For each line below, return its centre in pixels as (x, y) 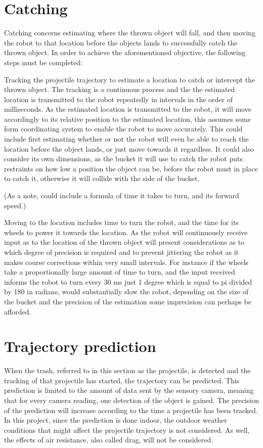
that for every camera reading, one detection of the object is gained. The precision (131, 400)
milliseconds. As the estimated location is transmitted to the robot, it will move (128, 109)
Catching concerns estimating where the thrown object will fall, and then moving (130, 33)
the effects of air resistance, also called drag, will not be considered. (109, 440)
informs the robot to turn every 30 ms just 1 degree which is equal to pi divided (128, 281)
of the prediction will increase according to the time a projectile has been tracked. (131, 410)
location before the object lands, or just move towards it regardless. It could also (129, 148)
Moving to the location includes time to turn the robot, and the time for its (121, 222)
